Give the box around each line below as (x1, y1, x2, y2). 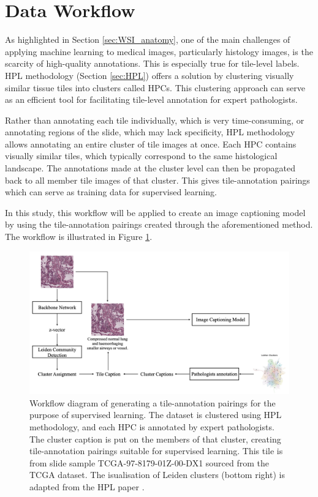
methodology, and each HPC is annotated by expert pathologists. (29, 420, 274, 433)
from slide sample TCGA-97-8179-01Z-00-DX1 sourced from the (29, 456, 270, 469)
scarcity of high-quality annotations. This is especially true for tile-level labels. (5, 57, 300, 70)
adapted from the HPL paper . (29, 480, 145, 493)
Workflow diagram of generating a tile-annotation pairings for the (29, 396, 276, 409)
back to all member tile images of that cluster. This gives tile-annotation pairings (5, 173, 310, 186)
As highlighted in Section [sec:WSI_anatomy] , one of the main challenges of (5, 33, 290, 46)
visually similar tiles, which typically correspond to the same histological (5, 149, 278, 162)
